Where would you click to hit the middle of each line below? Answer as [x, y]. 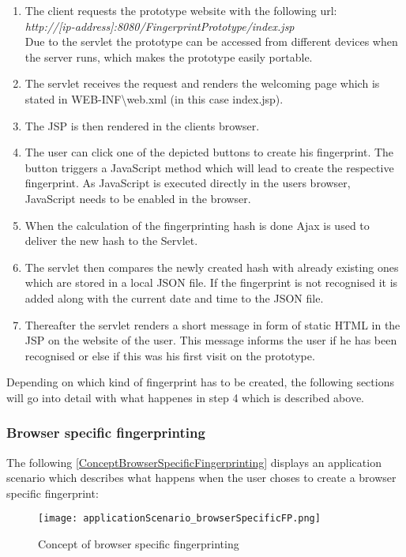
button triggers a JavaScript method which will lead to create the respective [209, 167]
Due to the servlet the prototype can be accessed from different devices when [211, 41]
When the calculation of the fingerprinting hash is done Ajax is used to [197, 225]
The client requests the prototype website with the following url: [181, 10]
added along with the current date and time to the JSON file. [174, 297]
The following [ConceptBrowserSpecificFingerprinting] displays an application [194, 462]
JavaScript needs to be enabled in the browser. [138, 198]
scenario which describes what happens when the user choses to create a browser [201, 478]
